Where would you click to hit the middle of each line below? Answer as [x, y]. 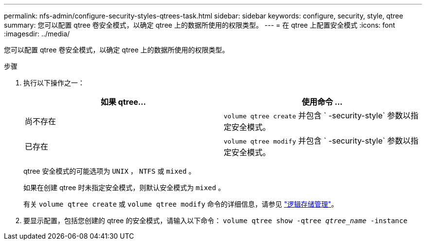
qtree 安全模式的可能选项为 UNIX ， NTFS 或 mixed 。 [109, 171]
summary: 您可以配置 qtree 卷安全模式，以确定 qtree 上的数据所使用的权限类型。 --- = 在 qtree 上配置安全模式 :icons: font [200, 25]
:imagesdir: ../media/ [37, 34]
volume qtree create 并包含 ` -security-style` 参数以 [317, 115]
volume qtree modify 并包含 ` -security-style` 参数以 [317, 141]
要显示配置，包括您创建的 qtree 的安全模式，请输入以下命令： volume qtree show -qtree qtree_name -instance [215, 220]
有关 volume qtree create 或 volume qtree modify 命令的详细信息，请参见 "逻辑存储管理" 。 [181, 204]
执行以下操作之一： [54, 83]
